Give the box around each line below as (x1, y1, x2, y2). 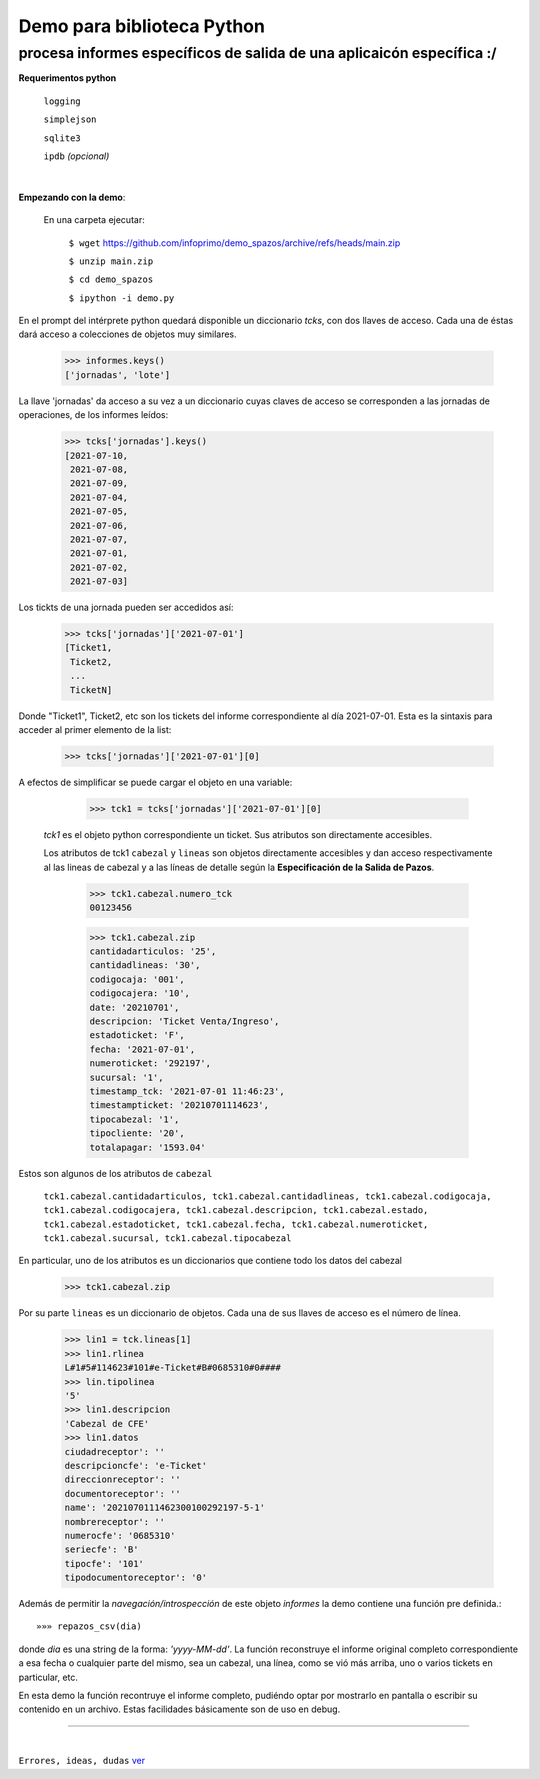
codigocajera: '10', (89, 988, 190, 999)
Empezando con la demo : (18, 191, 126, 203)
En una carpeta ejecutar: (43, 214, 145, 226)
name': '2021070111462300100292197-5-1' (64, 1502, 265, 1514)
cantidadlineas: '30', (89, 960, 201, 971)
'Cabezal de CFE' (64, 1418, 150, 1429)
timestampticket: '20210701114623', (89, 1100, 270, 1111)
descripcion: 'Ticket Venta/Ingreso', (89, 1016, 280, 1027)
